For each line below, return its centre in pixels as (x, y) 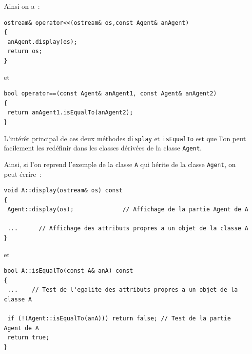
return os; (25, 51)
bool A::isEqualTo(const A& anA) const (68, 271)
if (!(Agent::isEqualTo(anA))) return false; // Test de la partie (119, 319)
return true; (29, 338)
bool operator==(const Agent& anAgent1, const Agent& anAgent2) (110, 94)
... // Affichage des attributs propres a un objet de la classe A (128, 229)
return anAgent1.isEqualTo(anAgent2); (70, 113)
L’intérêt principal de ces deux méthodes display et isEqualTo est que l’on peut (125, 138)
